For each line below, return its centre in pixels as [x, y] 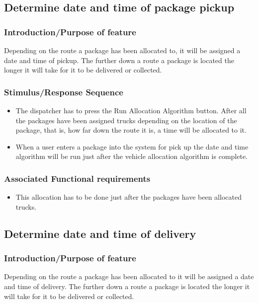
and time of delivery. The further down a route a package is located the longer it [127, 286]
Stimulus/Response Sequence [64, 92]
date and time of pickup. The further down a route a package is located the [119, 60]
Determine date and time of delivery [100, 233]
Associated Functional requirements [77, 178]
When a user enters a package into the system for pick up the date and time [132, 146]
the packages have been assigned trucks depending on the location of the [126, 120]
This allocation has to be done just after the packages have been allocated [129, 197]
